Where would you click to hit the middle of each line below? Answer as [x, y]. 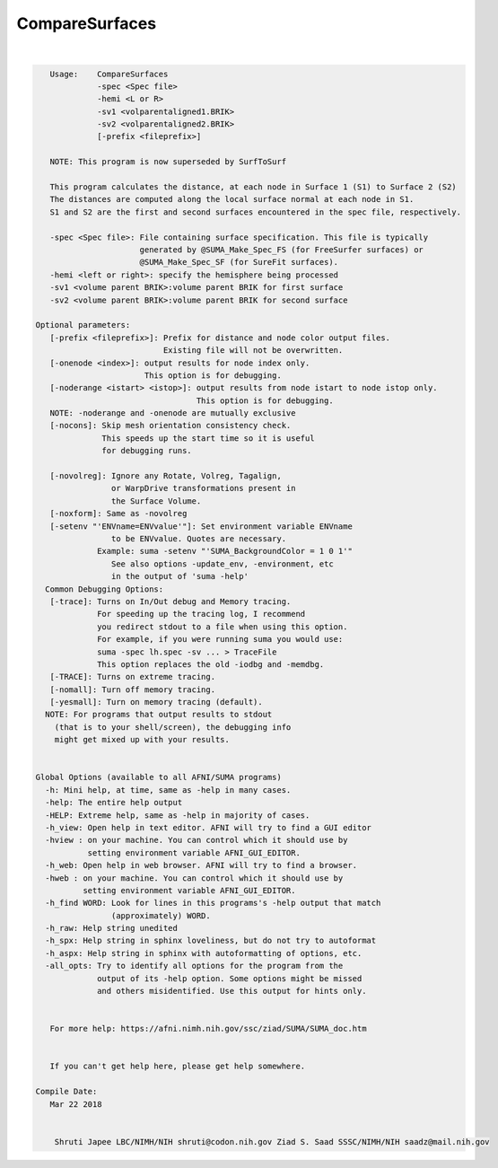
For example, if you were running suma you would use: [220, 639]
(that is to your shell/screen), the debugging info [173, 727]
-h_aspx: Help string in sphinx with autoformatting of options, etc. [204, 953]
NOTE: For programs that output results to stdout [159, 715]
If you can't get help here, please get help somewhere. [178, 1067]
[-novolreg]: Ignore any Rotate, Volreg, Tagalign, [166, 476]
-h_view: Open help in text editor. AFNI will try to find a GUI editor [209, 827]
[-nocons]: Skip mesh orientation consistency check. [170, 426]
